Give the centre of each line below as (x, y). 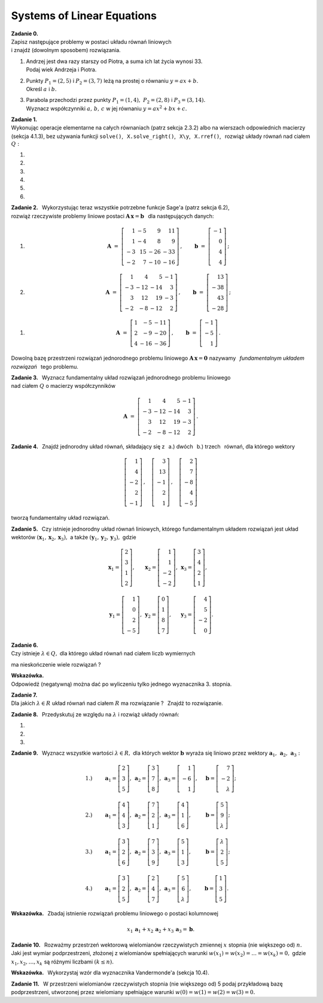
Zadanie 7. (24, 695)
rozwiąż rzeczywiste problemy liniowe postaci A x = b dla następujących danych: (112, 216)
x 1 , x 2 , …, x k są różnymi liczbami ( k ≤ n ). (62, 962)
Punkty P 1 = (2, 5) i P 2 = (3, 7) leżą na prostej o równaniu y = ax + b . (112, 81)
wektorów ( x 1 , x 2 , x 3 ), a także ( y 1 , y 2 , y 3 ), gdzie (74, 538)
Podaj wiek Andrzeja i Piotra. (61, 70)
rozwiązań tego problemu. (45, 366)
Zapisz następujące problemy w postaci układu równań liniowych (91, 41)
